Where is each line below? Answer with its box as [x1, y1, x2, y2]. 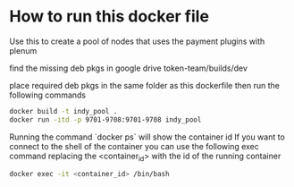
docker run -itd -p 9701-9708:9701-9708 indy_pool [9, 115, 202, 124]
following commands [9, 89, 87, 100]
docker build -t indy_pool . [9, 106, 118, 115]
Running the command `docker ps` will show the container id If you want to [9, 132, 286, 142]
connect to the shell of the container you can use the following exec [9, 140, 259, 151]
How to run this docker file [9, 6, 210, 27]
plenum [9, 45, 38, 55]
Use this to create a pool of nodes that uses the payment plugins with [9, 36, 265, 47]
